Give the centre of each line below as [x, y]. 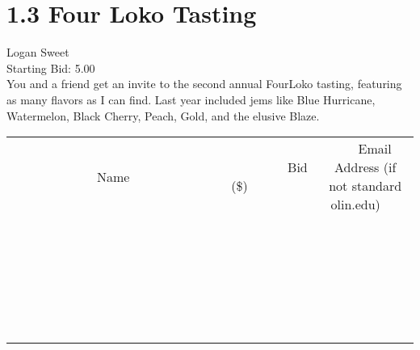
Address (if [365, 167]
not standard [365, 186]
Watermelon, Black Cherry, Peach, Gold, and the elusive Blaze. [163, 115]
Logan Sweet [38, 52]
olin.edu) [355, 205]
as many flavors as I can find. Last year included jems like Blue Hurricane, [191, 99]
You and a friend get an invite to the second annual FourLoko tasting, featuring [204, 84]
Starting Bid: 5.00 [51, 67]
